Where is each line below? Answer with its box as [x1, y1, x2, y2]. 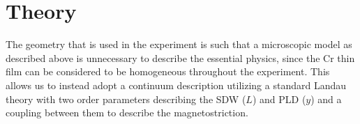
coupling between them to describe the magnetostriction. [6, 105, 248, 120]
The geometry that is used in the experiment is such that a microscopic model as [6, 37, 352, 52]
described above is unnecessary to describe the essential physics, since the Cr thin [6, 50, 355, 65]
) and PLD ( [252, 91, 306, 106]
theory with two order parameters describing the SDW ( [6, 91, 246, 106]
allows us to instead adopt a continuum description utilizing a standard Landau [6, 77, 346, 92]
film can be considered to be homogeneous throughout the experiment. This [6, 64, 330, 79]
